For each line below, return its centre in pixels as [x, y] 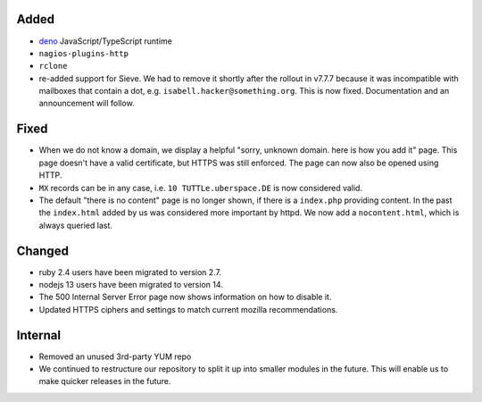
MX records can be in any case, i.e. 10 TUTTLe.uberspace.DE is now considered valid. [201, 188]
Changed [42, 251]
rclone [53, 66]
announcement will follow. [87, 104]
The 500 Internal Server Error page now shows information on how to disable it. [185, 297]
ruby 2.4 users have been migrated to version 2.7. [130, 272]
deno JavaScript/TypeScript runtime [106, 41]
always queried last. [76, 225]
